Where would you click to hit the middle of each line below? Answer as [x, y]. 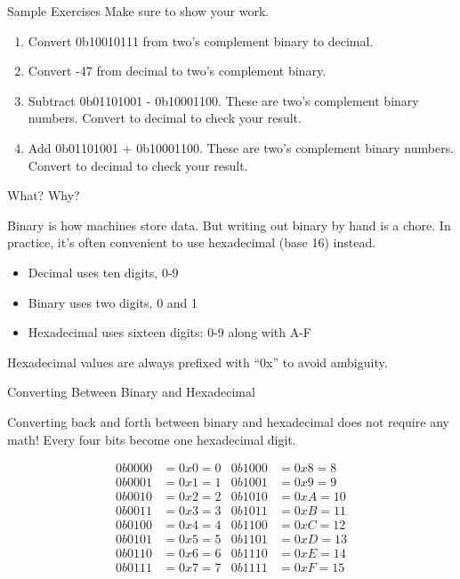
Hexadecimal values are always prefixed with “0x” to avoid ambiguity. [198, 362]
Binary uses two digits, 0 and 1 [113, 302]
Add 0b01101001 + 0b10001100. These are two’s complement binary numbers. [241, 147]
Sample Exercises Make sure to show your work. [138, 11]
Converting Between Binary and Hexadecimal [131, 392]
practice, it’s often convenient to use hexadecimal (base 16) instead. [192, 242]
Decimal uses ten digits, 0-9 [103, 272]
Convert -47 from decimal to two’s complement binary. [177, 71]
